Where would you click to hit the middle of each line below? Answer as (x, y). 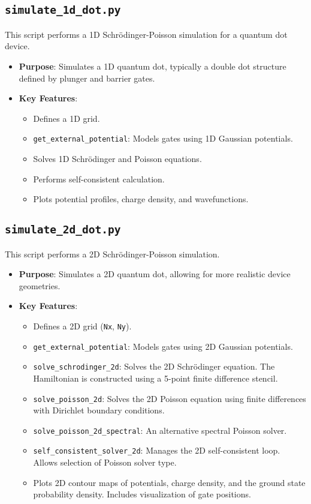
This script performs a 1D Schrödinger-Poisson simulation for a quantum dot (146, 34)
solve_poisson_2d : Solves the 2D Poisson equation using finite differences (170, 398)
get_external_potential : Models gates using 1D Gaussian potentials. (163, 138)
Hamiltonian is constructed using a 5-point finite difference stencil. (155, 378)
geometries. (40, 285)
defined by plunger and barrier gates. (87, 78)
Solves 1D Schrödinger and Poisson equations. (117, 158)
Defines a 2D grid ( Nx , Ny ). (82, 325)
